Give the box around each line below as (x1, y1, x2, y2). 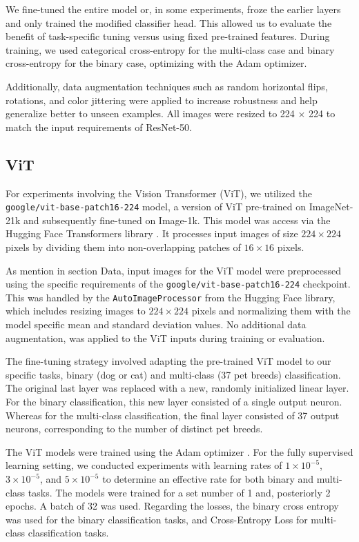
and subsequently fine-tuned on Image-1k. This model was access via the (23, 212, 331, 227)
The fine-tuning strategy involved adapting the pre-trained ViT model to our (6, 354, 331, 368)
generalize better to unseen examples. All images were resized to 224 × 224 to (6, 106, 336, 121)
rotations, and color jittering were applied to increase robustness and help (6, 92, 318, 107)
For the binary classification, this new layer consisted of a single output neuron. (6, 394, 342, 409)
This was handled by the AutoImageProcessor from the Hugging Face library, (6, 290, 336, 304)
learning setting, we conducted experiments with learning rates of (6, 458, 282, 472)
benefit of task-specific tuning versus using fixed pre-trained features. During (6, 29, 330, 43)
